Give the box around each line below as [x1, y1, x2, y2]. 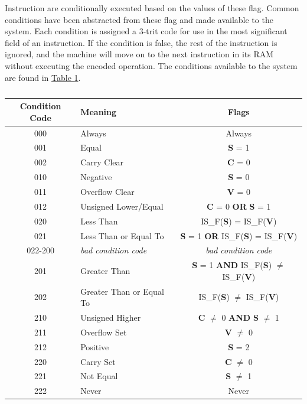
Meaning [80, 105, 117, 118]
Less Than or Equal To [80, 229, 164, 242]
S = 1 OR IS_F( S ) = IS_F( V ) [180, 229, 298, 242]
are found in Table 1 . [5, 71, 81, 83]
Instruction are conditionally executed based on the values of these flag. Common [5, 2, 299, 14]
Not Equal [80, 370, 118, 382]
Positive [80, 340, 109, 353]
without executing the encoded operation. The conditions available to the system [5, 59, 298, 71]
